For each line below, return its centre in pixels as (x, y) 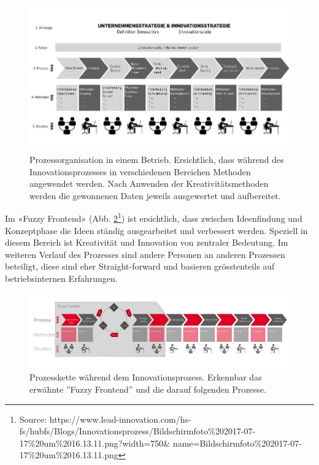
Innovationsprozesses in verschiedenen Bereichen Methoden (140, 171)
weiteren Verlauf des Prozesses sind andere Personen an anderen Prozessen (145, 254)
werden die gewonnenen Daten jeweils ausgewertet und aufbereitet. (155, 195)
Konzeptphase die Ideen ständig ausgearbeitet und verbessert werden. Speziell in (156, 230)
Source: (33, 419)
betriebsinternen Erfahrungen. (61, 278)
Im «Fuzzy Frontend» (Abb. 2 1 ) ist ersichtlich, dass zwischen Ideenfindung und (154, 217)
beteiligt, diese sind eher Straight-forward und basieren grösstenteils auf (140, 266)
